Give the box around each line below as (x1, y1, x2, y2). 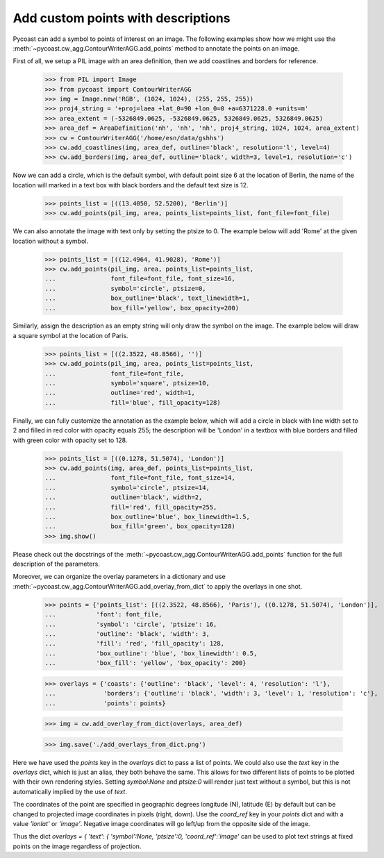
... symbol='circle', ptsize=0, (44, 285, 206, 292)
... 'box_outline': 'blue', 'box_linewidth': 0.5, (44, 649, 258, 657)
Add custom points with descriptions (12, 10, 231, 26)
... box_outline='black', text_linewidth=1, (44, 294, 250, 302)
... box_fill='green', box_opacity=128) (44, 523, 235, 530)
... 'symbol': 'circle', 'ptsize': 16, (44, 620, 217, 628)
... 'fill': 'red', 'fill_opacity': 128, (44, 639, 225, 648)
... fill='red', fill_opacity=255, (44, 503, 217, 511)
